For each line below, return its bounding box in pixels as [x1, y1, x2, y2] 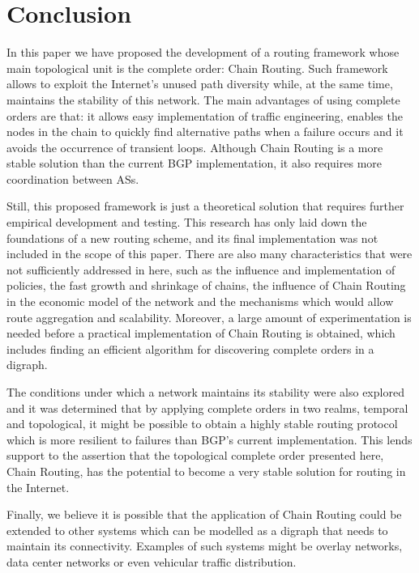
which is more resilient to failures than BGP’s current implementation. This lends [6, 431, 413, 448]
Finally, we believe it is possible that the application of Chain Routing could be [6, 506, 402, 523]
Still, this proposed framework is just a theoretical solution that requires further [6, 197, 404, 214]
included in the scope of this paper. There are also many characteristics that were [6, 245, 413, 262]
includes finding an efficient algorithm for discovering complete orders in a [6, 340, 374, 357]
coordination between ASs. [6, 170, 139, 187]
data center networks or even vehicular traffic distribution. [6, 553, 297, 570]
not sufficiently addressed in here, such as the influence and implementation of [6, 261, 395, 278]
